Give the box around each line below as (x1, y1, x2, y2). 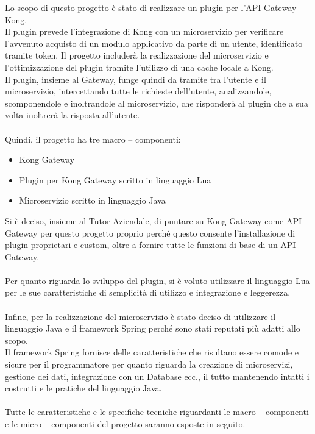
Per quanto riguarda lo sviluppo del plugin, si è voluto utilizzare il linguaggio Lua (5, 274, 310, 286)
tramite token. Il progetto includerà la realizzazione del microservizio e (5, 49, 269, 62)
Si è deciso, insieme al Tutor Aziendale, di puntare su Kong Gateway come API (5, 214, 302, 227)
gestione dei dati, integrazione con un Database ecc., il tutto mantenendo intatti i (5, 369, 310, 382)
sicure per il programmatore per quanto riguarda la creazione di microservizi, (5, 358, 293, 371)
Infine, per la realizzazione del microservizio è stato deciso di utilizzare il (5, 310, 276, 322)
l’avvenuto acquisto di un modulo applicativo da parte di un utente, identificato (5, 37, 303, 49)
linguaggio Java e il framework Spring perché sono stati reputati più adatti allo (5, 322, 300, 335)
